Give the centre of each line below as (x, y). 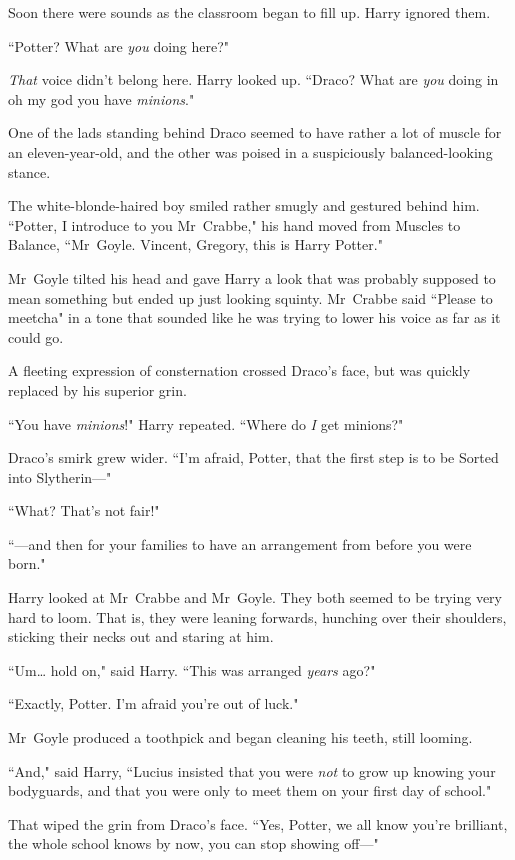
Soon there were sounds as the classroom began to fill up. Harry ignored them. (249, 12)
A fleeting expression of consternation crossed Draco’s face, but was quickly (239, 370)
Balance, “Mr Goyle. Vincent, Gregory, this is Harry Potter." (195, 244)
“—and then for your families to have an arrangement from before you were (240, 543)
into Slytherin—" (60, 476)
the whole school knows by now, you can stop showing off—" (193, 843)
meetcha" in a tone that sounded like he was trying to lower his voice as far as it (254, 317)
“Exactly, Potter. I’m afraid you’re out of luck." (153, 703)
